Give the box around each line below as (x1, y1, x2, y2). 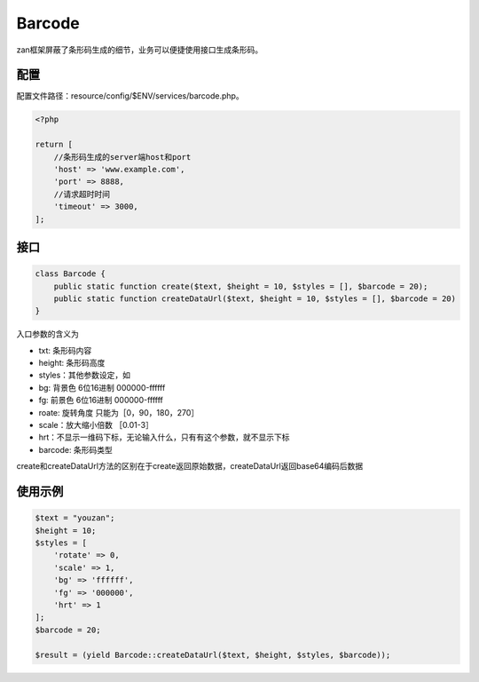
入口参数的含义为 (16, 329, 79, 339)
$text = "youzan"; (35, 513, 115, 523)
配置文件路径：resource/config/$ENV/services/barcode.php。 (16, 91, 244, 101)
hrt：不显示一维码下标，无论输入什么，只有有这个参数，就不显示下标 (38, 432, 290, 443)
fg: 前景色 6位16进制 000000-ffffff (38, 395, 164, 406)
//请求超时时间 (53, 189, 111, 199)
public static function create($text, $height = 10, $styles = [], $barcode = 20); (53, 281, 428, 291)
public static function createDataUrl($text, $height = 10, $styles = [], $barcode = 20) (53, 293, 457, 304)
